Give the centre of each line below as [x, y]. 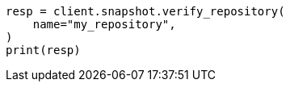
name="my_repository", [104, 24]
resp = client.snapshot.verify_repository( [145, 11]
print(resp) [43, 50]
